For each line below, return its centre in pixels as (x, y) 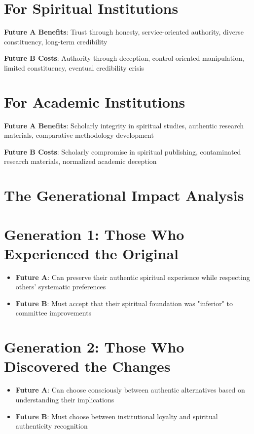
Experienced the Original (91, 253)
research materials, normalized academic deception (80, 161)
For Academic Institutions (95, 101)
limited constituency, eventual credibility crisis (74, 67)
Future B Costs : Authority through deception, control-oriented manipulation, (124, 58)
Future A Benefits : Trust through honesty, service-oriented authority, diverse (124, 32)
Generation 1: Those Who (94, 234)
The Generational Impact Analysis (124, 195)
